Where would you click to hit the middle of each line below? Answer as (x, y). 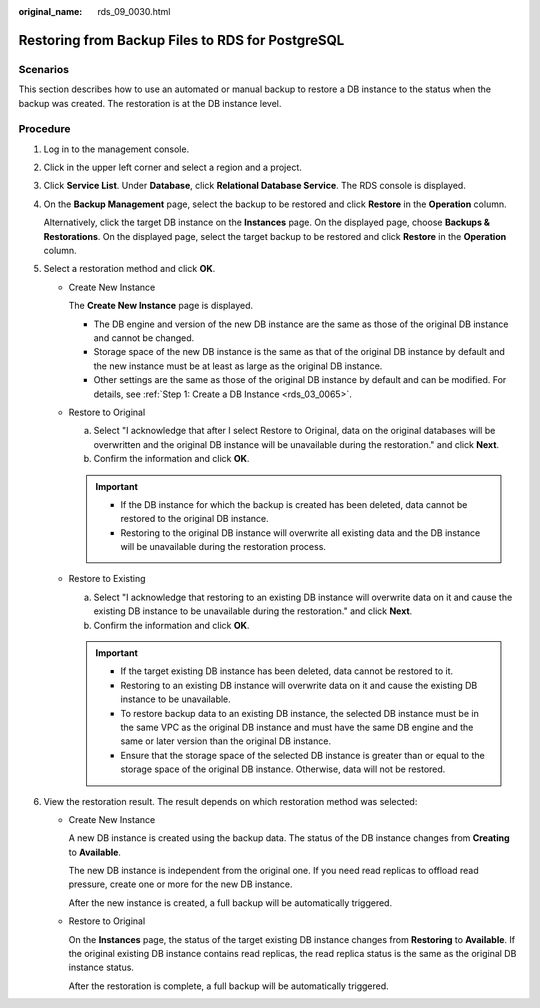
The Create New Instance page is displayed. (161, 306)
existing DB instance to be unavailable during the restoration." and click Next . (253, 611)
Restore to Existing (107, 579)
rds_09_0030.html (134, 11)
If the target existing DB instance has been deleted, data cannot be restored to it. (287, 671)
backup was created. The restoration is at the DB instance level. (150, 103)
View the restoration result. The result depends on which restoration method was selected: (230, 801)
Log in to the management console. (116, 149)
